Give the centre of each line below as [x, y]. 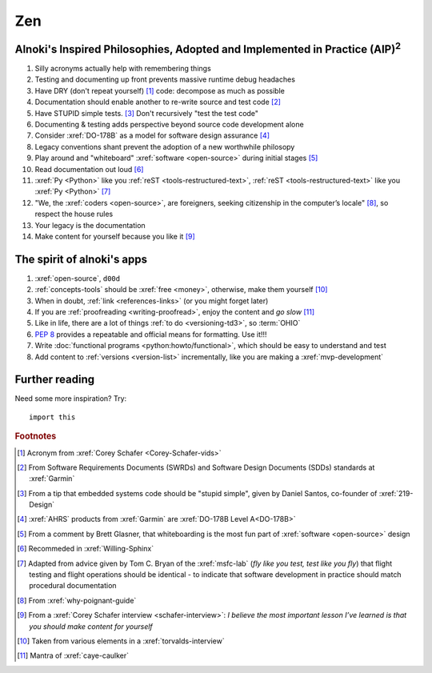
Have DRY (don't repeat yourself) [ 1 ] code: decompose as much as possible [160, 90]
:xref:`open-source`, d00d [77, 278]
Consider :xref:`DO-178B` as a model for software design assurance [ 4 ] [152, 135]
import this [52, 417]
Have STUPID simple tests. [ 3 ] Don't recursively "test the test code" [147, 113]
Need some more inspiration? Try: [71, 399]
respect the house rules [74, 214]
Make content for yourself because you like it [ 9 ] [115, 236]
